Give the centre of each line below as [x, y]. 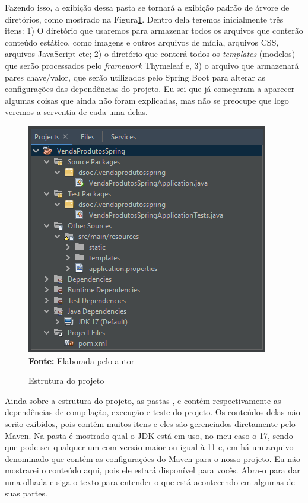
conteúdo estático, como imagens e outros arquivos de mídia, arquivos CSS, [142, 42]
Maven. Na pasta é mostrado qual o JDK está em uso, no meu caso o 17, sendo [149, 435]
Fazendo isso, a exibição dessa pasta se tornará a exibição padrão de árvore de [147, 7]
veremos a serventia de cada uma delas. [76, 112]
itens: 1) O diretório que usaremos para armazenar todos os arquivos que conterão [154, 31]
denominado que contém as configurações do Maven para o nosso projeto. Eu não [153, 458]
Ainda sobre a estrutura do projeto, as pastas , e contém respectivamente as [143, 400]
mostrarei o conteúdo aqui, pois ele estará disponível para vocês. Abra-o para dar [153, 470]
